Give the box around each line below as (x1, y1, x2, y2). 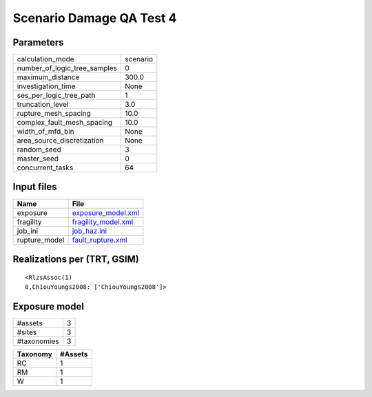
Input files (12, 181, 58, 193)
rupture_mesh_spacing (17, 109, 91, 119)
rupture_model (17, 235, 65, 245)
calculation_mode (17, 54, 75, 64)
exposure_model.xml (72, 207, 140, 217)
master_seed (17, 154, 59, 163)
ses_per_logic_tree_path (17, 90, 96, 100)
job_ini (17, 226, 39, 236)
